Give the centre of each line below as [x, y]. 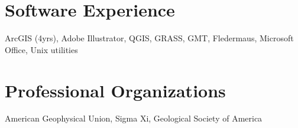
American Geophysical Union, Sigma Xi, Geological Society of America [134, 118]
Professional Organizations [115, 90]
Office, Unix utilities [41, 49]
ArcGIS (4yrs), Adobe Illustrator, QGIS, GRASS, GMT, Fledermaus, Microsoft [149, 38]
